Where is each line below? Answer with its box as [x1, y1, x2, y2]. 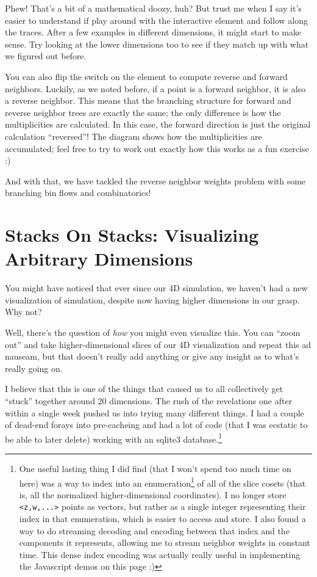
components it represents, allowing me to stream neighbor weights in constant [19, 536, 310, 549]
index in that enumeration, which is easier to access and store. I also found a [19, 512, 306, 525]
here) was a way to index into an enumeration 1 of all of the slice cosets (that [19, 474, 306, 489]
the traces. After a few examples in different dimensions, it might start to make [5, 26, 302, 38]
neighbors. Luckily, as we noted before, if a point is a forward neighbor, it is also [5, 82, 306, 95]
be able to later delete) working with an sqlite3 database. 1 [5, 430, 223, 445]
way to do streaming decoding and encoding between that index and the [19, 524, 290, 537]
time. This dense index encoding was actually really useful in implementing [19, 548, 301, 561]
